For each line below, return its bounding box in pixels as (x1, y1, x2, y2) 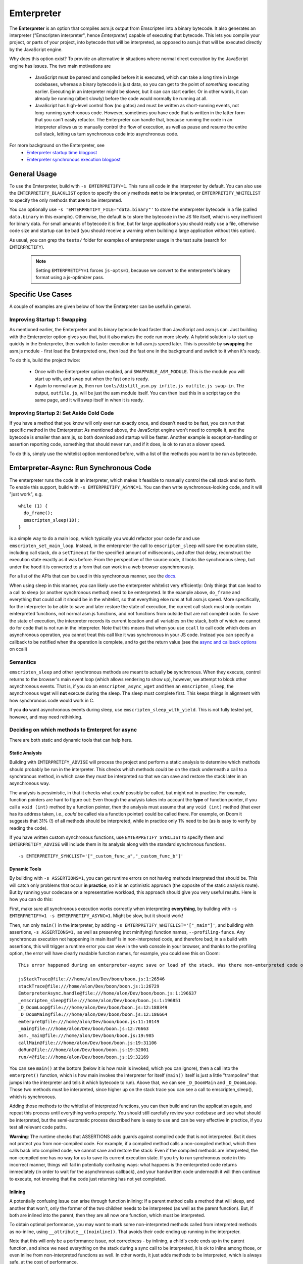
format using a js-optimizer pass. (35, 275, 105, 281)
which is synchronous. (9, 1094, 57, 1100)
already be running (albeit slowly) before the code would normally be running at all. (34, 96, 208, 102)
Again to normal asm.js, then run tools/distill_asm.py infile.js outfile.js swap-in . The (34, 383, 244, 389)
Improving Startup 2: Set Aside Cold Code (9, 410, 114, 417)
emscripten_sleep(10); (23, 517, 80, 523)
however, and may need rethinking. (9, 713, 83, 720)
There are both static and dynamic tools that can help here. (9, 737, 133, 743)
